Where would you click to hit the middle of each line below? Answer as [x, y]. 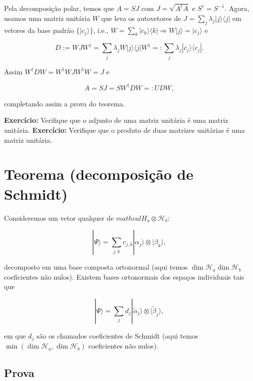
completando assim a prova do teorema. [64, 103]
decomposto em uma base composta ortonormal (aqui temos [96, 267]
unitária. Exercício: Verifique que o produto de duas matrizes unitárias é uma [125, 130]
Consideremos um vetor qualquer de [59, 217]
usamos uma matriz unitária [47, 18]
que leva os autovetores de [141, 18]
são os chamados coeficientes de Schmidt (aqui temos [117, 335]
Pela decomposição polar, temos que [59, 8]
